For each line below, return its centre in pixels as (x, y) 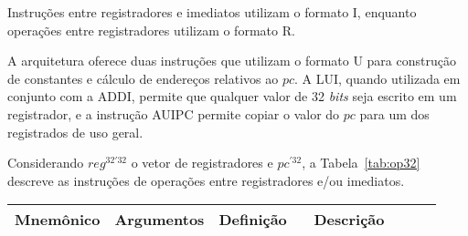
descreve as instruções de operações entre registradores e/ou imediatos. (206, 180)
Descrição (349, 220)
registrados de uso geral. (75, 132)
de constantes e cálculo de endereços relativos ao (143, 78)
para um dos (394, 113)
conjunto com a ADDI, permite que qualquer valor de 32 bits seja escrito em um (232, 96)
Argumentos (160, 220)
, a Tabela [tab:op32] (361, 163)
